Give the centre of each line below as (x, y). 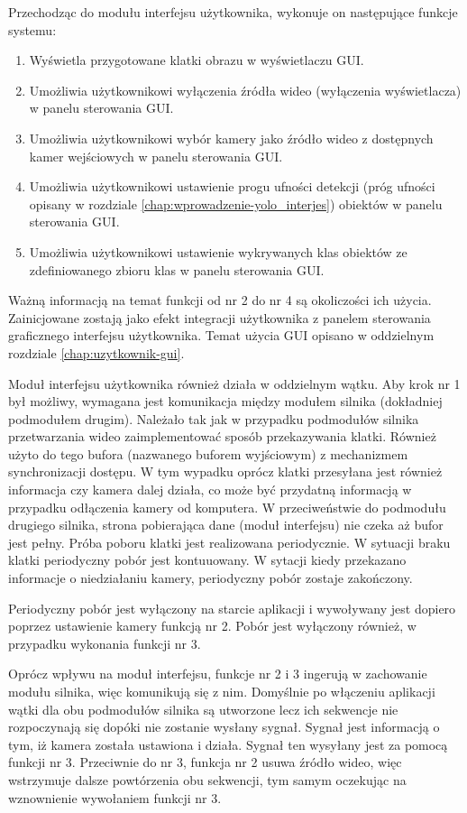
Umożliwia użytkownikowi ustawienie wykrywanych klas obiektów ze (218, 251)
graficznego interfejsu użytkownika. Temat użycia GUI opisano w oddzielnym (221, 335)
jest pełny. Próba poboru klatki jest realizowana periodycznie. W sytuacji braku (229, 542)
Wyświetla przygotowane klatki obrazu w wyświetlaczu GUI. (197, 60)
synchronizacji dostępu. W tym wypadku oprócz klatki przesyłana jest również (225, 471)
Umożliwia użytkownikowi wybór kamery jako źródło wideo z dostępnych (231, 138)
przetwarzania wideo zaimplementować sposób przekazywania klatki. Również (222, 436)
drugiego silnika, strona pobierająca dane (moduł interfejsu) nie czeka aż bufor (226, 525)
